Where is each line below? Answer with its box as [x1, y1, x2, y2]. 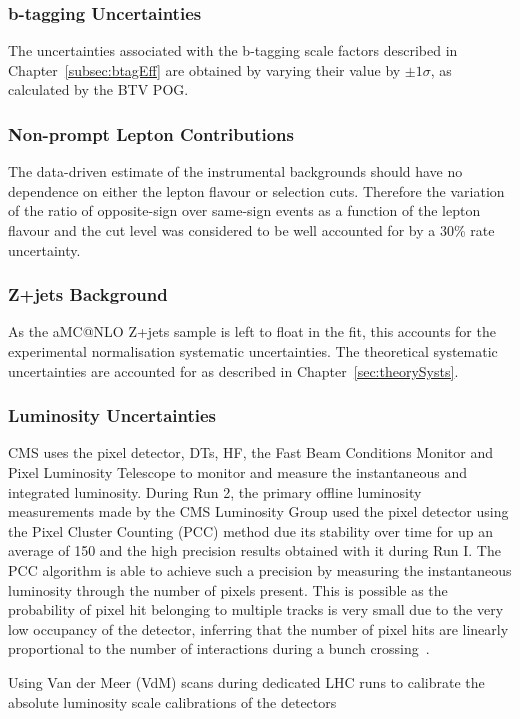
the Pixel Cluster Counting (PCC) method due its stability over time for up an [8, 520, 493, 541]
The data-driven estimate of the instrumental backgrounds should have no [8, 161, 463, 182]
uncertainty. [8, 239, 81, 260]
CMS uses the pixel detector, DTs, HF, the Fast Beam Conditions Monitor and [8, 442, 494, 463]
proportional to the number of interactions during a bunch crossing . [8, 638, 430, 659]
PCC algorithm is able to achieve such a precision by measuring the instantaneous [8, 559, 512, 580]
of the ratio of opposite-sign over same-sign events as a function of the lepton [8, 200, 481, 221]
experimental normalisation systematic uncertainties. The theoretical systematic [8, 341, 498, 361]
